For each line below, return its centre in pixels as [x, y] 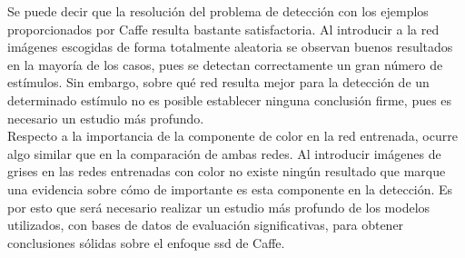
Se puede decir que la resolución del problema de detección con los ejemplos [218, 11]
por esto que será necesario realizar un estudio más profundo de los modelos [219, 207]
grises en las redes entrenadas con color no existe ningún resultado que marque [227, 171]
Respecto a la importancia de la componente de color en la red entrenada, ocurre [232, 136]
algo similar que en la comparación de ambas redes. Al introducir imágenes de [224, 153]
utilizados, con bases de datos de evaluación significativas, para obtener [206, 225]
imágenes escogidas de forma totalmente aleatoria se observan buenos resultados [230, 47]
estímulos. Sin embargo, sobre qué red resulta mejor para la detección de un [218, 82]
